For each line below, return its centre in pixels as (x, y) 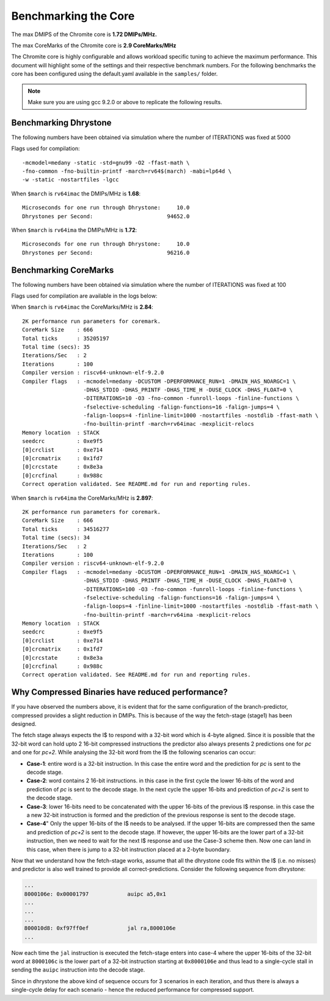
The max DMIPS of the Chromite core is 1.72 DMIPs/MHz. (84, 34)
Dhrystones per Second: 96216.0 (106, 252)
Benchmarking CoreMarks (63, 270)
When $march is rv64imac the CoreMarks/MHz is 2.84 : (82, 307)
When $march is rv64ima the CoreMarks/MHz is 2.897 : (82, 498)
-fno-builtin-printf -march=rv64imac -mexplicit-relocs (169, 424)
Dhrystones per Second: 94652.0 (106, 216)
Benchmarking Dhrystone (61, 123)
